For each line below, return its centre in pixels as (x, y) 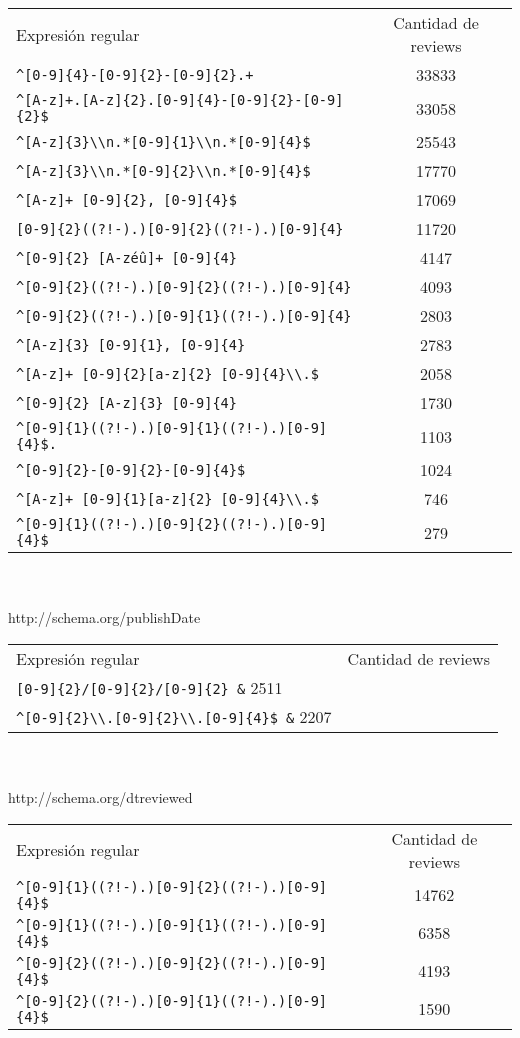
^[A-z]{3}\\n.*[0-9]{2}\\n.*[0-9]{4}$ (163, 170)
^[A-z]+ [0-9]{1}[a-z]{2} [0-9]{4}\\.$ (167, 498)
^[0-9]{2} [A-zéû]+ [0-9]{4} (126, 257)
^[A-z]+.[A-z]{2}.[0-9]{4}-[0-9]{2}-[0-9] (180, 100)
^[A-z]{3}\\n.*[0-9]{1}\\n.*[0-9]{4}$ (163, 141)
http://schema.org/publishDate (104, 617)
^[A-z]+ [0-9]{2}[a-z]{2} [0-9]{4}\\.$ (167, 373)
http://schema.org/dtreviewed (100, 796)
